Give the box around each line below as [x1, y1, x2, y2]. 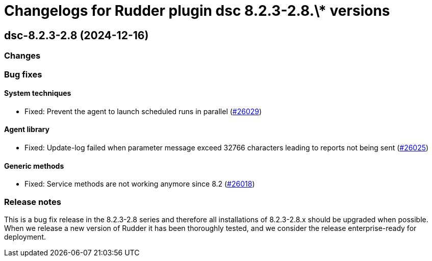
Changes [4, 50, 41, 61]
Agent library [4, 125, 49, 134]
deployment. [4, 232, 46, 241]
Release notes [4, 196, 61, 207]
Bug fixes [4, 69, 42, 80]
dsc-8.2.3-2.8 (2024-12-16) [4, 29, 149, 42]
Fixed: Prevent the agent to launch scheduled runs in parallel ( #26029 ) [24, 107, 262, 116]
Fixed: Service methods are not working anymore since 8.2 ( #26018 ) [24, 179, 255, 189]
